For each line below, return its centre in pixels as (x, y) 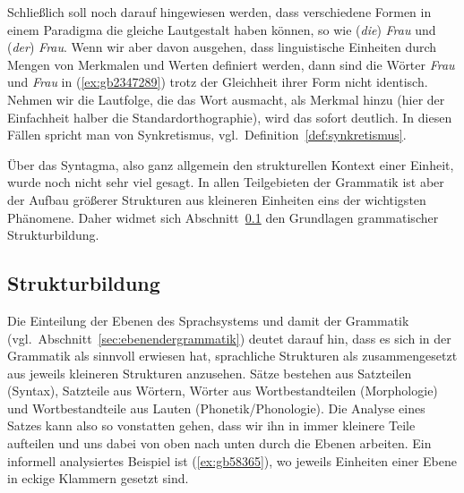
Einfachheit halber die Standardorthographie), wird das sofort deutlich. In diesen (230, 117)
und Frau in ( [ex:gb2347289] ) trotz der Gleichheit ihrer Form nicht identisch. (218, 82)
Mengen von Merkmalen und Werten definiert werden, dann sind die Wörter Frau (231, 64)
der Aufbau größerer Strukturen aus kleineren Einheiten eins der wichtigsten (217, 199)
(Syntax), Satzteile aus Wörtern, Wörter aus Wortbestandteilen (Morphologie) (223, 391)
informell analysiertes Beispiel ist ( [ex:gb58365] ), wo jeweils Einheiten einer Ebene (232, 460)
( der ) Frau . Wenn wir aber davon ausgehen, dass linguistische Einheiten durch (222, 47)
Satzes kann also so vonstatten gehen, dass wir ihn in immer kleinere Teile (211, 425)
